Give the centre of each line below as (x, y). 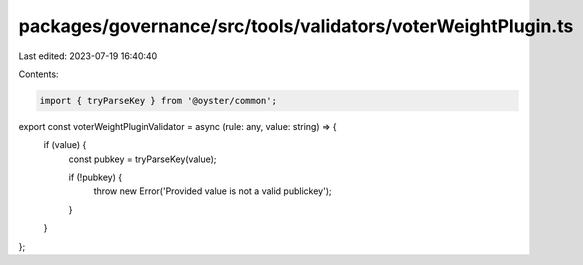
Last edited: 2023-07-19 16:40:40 (88, 56)
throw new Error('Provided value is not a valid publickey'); (212, 191)
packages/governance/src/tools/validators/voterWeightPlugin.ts (296, 26)
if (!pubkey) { (95, 177)
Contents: (38, 74)
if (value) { (65, 145)
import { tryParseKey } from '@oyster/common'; (158, 100)
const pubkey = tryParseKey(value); (142, 159)
